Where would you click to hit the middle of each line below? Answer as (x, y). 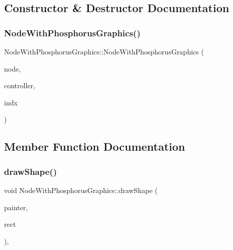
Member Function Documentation (95, 146)
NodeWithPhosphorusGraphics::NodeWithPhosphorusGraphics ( (104, 51)
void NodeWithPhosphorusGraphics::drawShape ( (81, 190)
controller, (20, 85)
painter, (16, 207)
